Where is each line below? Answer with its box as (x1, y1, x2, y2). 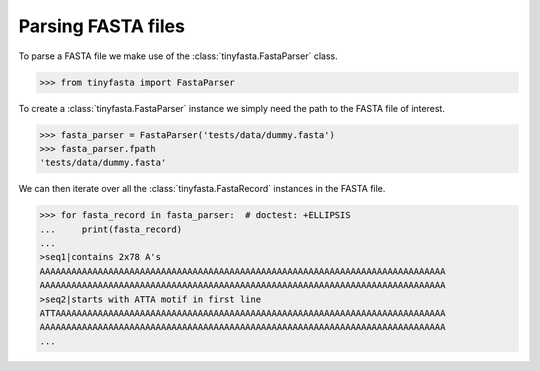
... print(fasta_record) (39, 223, 183, 235)
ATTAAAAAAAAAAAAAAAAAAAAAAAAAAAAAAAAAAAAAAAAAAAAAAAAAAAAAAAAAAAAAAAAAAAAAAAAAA (39, 307, 446, 319)
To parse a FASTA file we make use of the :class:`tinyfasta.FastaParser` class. (18, 50, 339, 62)
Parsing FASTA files (18, 15, 185, 37)
